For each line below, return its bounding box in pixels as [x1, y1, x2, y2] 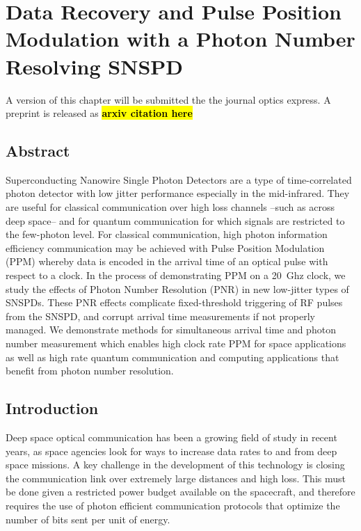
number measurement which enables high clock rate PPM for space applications [6, 336, 346, 351]
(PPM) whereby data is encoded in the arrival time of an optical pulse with [6, 254, 328, 269]
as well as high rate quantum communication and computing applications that [6, 349, 339, 364]
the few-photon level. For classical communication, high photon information [6, 227, 328, 241]
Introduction [6, 397, 99, 419]
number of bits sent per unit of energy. [6, 512, 170, 526]
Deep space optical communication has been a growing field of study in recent [6, 430, 337, 444]
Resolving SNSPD [6, 51, 183, 80]
